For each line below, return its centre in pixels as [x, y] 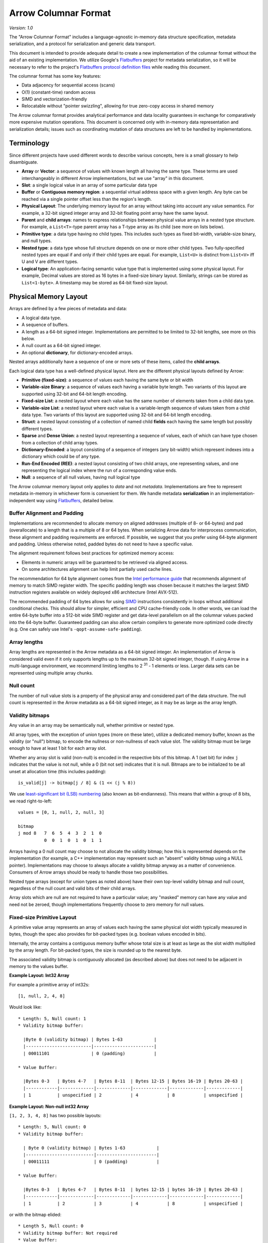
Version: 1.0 [21, 28]
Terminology [29, 143]
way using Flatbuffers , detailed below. [75, 500]
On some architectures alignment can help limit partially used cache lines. [97, 569]
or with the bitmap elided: [35, 1215]
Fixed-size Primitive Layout [43, 917]
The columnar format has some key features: [55, 76]
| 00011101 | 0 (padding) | [90, 1053]
